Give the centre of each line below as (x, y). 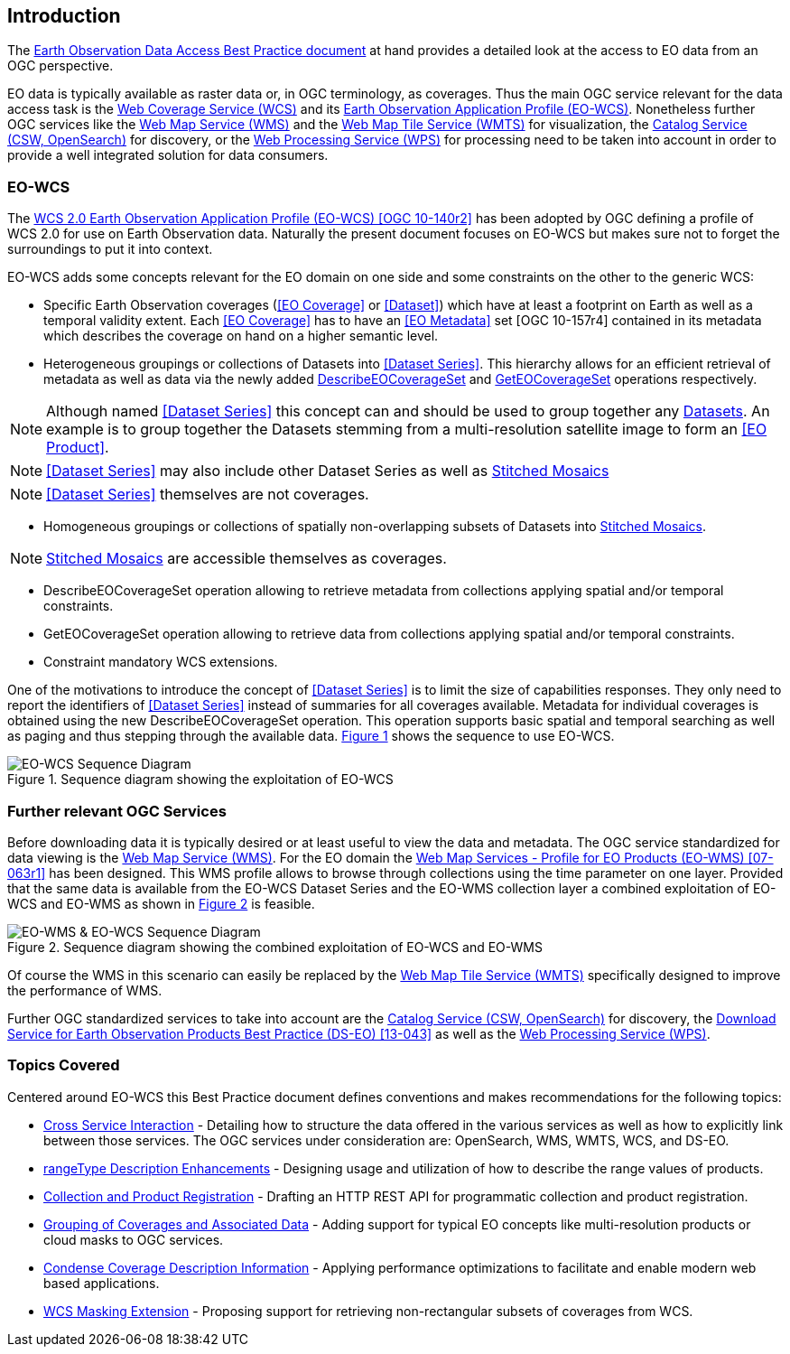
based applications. (102, 1283)
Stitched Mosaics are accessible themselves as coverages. (246, 559)
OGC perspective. (60, 66)
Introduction (64, 16)
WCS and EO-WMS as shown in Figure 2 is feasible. (161, 903)
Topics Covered (64, 1065)
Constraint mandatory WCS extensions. (161, 662)
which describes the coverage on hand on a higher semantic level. (241, 336)
